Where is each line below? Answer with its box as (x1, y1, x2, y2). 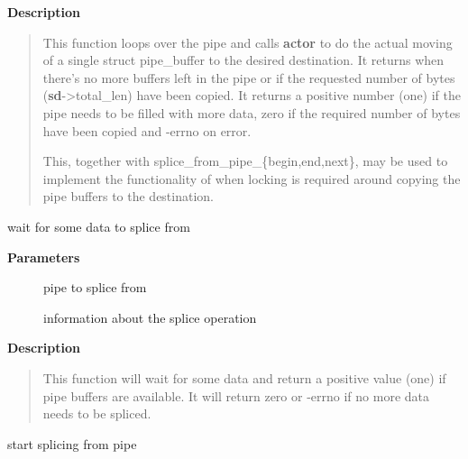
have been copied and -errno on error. (42, 121, 252, 140)
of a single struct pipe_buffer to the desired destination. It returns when (42, 50, 445, 69)
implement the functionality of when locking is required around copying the (42, 169, 461, 188)
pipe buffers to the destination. (42, 187, 215, 206)
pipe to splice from (43, 278, 147, 297)
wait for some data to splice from (7, 216, 190, 235)
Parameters (7, 247, 80, 266)
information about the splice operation (43, 308, 257, 326)
